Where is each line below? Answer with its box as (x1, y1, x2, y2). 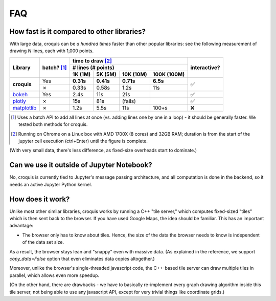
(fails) (122, 97, 136, 104)
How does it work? (9, 195, 70, 203)
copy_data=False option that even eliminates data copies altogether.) (9, 255, 155, 262)
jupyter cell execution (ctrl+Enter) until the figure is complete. (18, 138, 148, 144)
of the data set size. (22, 239, 64, 245)
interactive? (190, 64, 220, 71)
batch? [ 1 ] (42, 64, 67, 71)
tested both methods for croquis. (18, 121, 88, 127)
